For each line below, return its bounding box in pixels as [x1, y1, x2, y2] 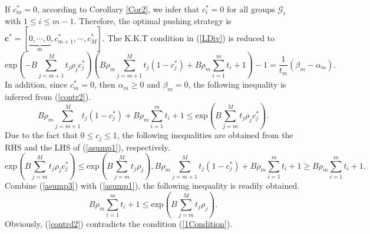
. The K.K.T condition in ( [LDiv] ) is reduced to [102, 32, 275, 44]
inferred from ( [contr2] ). [5, 90, 91, 102]
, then [94, 78, 115, 91]
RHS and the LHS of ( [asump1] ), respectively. [5, 141, 170, 153]
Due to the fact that [5, 129, 78, 141]
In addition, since [5, 78, 68, 91]
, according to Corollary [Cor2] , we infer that [37, 3, 200, 15]
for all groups [227, 3, 275, 15]
